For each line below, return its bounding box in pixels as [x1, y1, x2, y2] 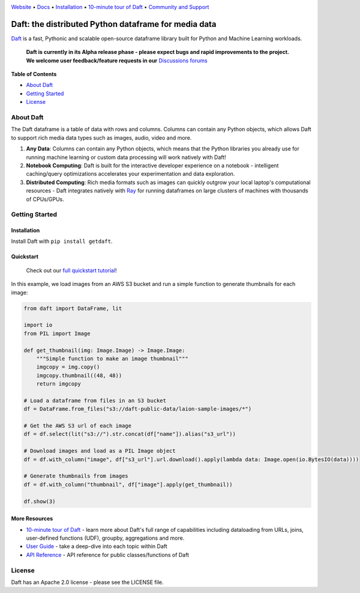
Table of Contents [11, 71, 57, 78]
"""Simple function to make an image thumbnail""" [36, 355, 188, 362]
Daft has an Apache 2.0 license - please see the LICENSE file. [11, 579, 164, 586]
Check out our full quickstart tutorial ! [26, 267, 117, 274]
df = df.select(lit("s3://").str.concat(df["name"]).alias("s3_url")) [23, 431, 236, 438]
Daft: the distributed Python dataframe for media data [11, 19, 217, 29]
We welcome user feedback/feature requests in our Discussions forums [26, 57, 208, 64]
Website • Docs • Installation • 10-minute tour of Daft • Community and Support [11, 4, 209, 10]
